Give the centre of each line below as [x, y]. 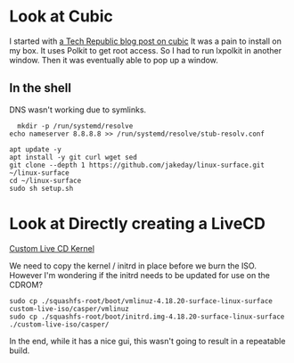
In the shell [40, 88]
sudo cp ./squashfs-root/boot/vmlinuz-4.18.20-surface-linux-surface [141, 301]
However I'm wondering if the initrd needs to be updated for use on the [139, 275]
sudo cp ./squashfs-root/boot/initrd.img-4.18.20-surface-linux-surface [147, 317]
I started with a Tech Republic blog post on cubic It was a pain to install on [146, 41]
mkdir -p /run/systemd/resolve [75, 126]
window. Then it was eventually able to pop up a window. [114, 60]
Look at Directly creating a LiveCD [137, 223]
